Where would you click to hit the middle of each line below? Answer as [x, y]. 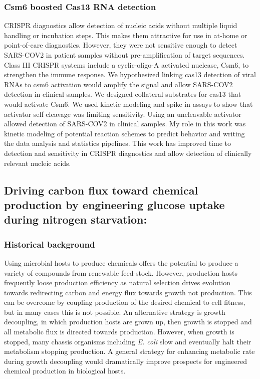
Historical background [50, 244]
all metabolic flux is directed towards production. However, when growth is [119, 332]
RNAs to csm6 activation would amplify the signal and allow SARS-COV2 [118, 84]
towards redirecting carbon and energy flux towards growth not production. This [128, 292]
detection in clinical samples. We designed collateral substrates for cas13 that [123, 94]
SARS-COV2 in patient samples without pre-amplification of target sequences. [124, 55]
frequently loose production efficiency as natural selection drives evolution [117, 282]
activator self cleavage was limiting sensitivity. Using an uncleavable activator [123, 114]
